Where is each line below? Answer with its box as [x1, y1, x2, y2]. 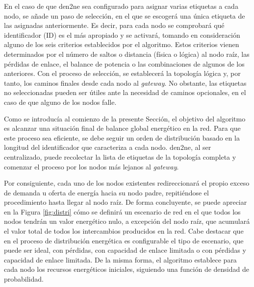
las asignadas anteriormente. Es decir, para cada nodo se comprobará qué [4, 20, 225, 30]
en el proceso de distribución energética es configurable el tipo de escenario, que [4, 235, 244, 245]
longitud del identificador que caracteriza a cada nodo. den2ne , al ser [4, 142, 211, 152]
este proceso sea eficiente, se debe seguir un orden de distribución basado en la [4, 132, 240, 143]
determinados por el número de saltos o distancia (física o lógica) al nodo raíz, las [4, 48, 250, 59]
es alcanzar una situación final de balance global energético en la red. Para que [4, 123, 241, 133]
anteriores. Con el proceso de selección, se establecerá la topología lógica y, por [4, 68, 241, 78]
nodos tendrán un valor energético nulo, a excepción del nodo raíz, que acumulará [4, 216, 250, 226]
